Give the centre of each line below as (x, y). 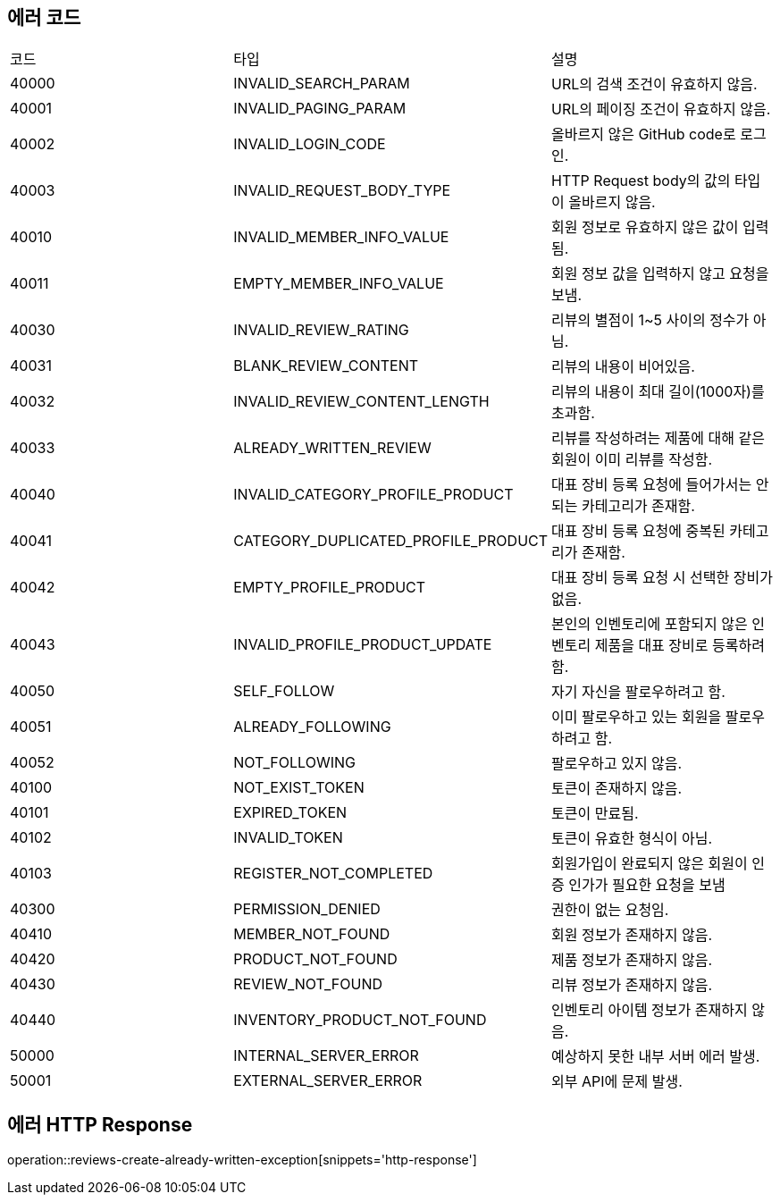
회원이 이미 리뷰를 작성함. (632, 460)
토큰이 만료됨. (595, 814)
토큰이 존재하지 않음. (617, 789)
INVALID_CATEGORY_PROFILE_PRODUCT (373, 495)
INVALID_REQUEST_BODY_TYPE (342, 191)
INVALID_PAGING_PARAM (320, 109)
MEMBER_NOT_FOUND (312, 934)
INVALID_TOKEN (288, 838)
